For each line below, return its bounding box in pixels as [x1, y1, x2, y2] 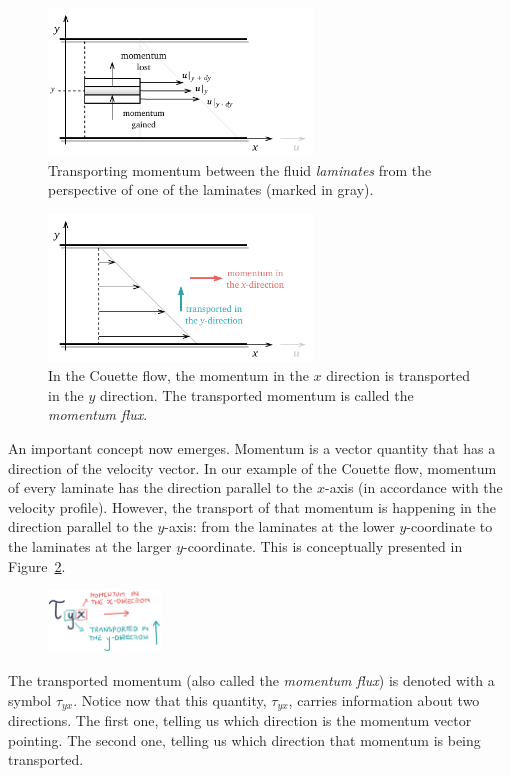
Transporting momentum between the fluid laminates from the [48, 159, 432, 180]
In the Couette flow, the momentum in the [48, 365, 309, 386]
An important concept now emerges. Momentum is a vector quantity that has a [8, 438, 496, 459]
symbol [8, 689, 52, 710]
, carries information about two [288, 689, 480, 710]
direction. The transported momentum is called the [99, 384, 414, 405]
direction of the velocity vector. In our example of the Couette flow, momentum [8, 457, 497, 478]
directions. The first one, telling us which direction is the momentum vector [8, 710, 472, 731]
